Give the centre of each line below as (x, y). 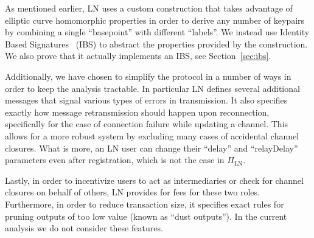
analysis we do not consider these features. (84, 228)
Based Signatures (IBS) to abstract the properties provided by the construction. (156, 44)
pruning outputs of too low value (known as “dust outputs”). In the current (146, 216)
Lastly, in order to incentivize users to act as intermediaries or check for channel (154, 180)
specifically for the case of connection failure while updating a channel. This (147, 124)
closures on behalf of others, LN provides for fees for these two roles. (132, 192)
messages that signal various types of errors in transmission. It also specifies (146, 100)
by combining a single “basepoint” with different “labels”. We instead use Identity (157, 32)
